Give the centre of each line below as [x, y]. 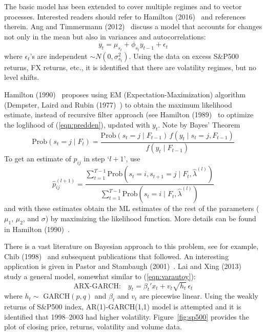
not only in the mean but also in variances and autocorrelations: [105, 36]
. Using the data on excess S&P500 [184, 56]
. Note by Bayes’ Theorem [199, 124]
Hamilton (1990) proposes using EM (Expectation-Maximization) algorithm [125, 94]
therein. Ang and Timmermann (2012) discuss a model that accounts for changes [133, 26]
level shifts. [22, 77]
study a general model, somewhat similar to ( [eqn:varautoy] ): [100, 276]
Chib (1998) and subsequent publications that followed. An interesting [116, 256]
